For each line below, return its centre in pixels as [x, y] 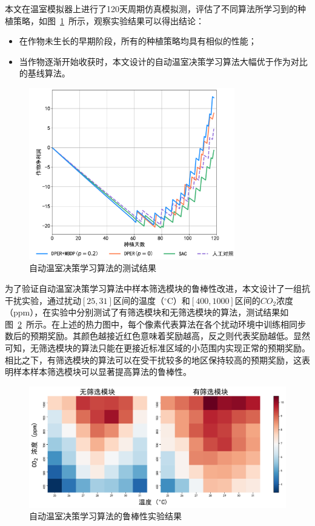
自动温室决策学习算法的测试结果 [93, 268]
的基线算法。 [45, 73]
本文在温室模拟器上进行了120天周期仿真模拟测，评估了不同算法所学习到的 [151, 8]
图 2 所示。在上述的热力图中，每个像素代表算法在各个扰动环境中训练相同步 [155, 324]
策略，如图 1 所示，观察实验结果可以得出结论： [108, 20]
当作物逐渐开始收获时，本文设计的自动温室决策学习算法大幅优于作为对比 [163, 61]
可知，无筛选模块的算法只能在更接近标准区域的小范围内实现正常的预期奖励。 [157, 348]
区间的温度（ [138, 300]
